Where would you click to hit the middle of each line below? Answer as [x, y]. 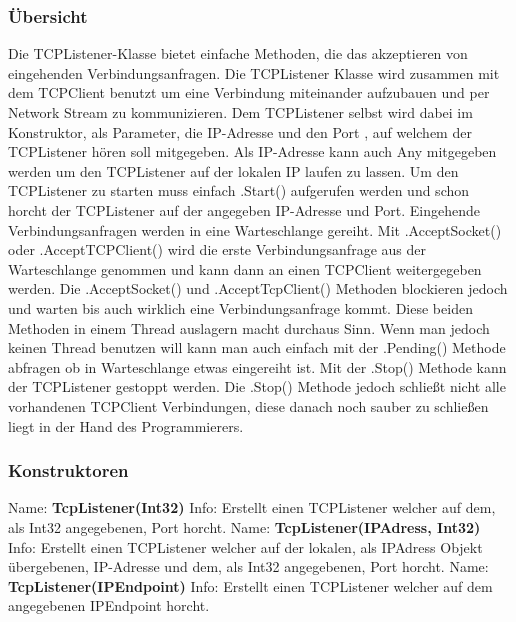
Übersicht [48, 15]
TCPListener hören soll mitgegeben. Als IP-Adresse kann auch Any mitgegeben [252, 151]
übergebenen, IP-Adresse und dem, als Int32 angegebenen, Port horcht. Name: [248, 566]
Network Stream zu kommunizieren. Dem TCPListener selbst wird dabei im [240, 112]
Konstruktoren [68, 470]
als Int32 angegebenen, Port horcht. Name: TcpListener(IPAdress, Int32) [244, 526]
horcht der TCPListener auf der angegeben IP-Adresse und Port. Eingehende [244, 209]
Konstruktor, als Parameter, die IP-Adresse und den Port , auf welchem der [240, 131]
